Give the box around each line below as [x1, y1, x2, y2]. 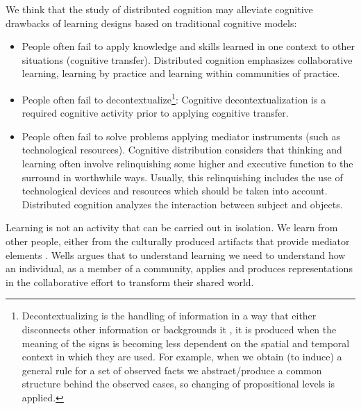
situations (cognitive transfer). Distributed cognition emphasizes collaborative [22, 52, 353, 67]
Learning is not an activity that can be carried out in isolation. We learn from [6, 220, 338, 235]
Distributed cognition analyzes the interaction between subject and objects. [22, 197, 343, 211]
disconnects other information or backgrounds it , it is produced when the [22, 322, 337, 336]
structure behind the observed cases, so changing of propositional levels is [22, 376, 335, 391]
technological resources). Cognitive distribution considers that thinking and [22, 142, 342, 157]
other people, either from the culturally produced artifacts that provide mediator [6, 233, 350, 248]
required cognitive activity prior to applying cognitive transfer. [22, 106, 289, 120]
